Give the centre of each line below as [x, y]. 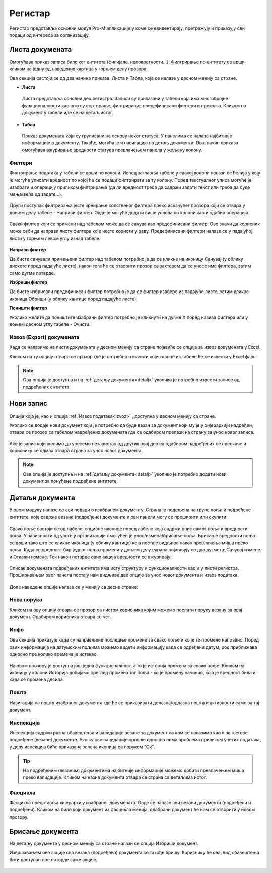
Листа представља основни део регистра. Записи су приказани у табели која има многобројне [125, 99]
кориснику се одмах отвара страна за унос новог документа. [76, 451]
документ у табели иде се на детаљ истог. [67, 113]
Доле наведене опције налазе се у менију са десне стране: [74, 587]
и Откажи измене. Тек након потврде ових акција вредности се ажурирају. [90, 557]
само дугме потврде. [32, 273]
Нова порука [26, 600]
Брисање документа [44, 831]
